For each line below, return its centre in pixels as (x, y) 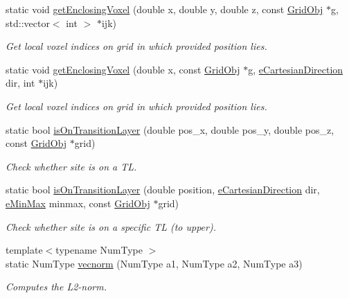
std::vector (28, 23)
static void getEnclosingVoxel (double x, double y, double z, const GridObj (164, 9)
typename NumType (99, 250)
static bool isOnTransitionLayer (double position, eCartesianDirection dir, (163, 190)
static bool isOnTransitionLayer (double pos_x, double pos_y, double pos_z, (170, 129)
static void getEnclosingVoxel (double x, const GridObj (123, 69)
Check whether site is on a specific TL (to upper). (111, 226)
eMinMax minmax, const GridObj (78, 203)
